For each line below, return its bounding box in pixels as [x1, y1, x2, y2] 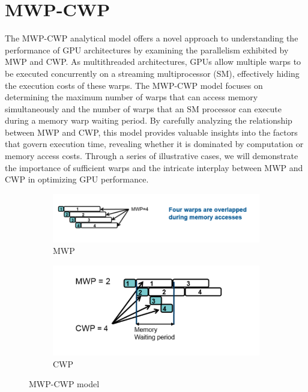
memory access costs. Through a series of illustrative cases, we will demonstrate [5, 149, 298, 162]
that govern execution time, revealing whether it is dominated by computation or [5, 137, 304, 150]
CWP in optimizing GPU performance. [5, 173, 149, 185]
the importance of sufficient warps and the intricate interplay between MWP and [5, 161, 303, 173]
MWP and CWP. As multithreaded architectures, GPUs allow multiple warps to [5, 55, 301, 68]
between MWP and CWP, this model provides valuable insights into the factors [5, 125, 298, 138]
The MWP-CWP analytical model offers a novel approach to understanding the [5, 32, 298, 44]
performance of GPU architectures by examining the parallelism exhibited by [5, 43, 289, 56]
